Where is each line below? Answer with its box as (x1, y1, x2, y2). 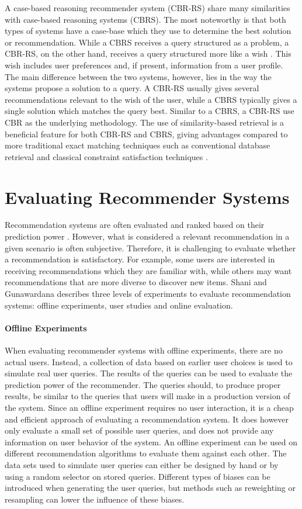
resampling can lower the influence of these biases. (5, 493, 185, 505)
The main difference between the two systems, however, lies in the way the (5, 70, 272, 82)
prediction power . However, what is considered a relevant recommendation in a (5, 230, 290, 243)
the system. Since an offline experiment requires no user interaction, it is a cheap (5, 401, 294, 413)
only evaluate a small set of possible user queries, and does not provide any (5, 424, 274, 437)
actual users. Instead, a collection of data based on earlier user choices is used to (5, 355, 293, 368)
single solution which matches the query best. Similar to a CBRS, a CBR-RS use (5, 105, 294, 117)
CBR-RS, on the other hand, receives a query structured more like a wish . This (5, 47, 291, 60)
